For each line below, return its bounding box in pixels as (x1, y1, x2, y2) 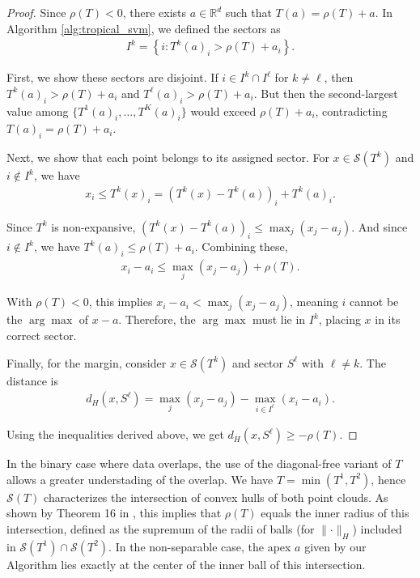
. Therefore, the (118, 311, 196, 328)
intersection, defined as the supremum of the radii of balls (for (6, 520, 315, 537)
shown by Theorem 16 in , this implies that (6, 504, 222, 521)
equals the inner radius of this (261, 504, 409, 521)
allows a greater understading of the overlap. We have (6, 470, 274, 487)
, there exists (122, 4, 187, 20)
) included (352, 520, 402, 537)
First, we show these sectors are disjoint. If (6, 69, 218, 86)
